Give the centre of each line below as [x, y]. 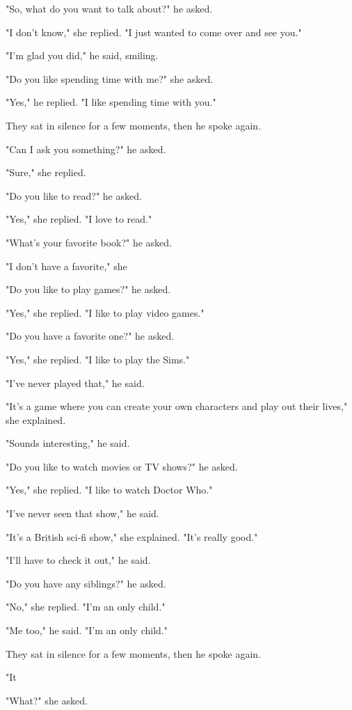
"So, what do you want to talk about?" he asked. [109, 8]
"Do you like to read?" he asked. [74, 195]
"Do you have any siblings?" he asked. [86, 583]
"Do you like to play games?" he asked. [88, 289]
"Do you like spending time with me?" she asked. [110, 78]
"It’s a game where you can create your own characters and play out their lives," [177, 406]
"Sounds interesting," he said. [68, 443]
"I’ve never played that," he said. [75, 382]
